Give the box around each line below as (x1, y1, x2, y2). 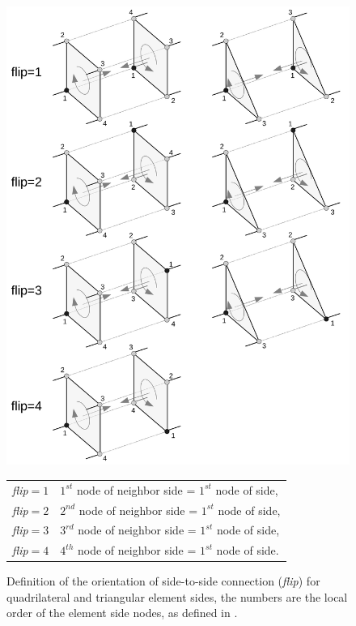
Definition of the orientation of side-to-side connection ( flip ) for (6, 572, 320, 590)
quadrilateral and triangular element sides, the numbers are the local (6, 588, 348, 605)
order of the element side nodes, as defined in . (6, 604, 238, 621)
